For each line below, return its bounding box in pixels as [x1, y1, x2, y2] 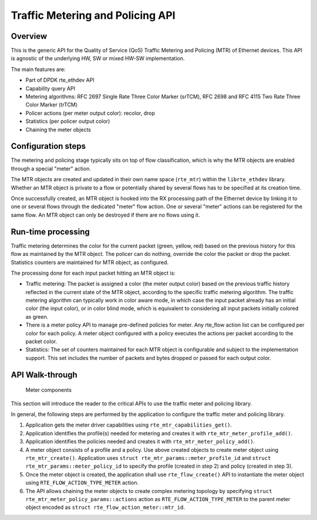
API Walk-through [11, 369, 77, 379]
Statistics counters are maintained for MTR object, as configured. [11, 259, 169, 266]
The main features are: [11, 65, 66, 73]
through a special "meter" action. [11, 165, 91, 172]
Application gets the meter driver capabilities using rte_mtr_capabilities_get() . [25, 421, 232, 429]
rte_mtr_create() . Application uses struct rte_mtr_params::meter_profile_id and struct [25, 454, 271, 461]
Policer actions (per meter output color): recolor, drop [25, 109, 155, 116]
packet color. [25, 338, 58, 345]
